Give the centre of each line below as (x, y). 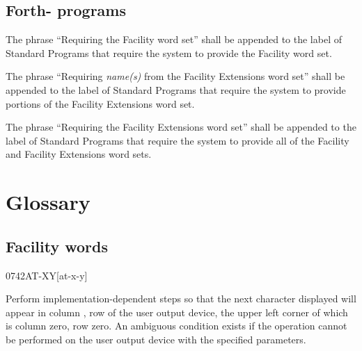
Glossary (48, 202)
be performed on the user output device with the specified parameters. (156, 339)
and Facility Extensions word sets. (79, 154)
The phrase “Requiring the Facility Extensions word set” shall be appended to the (181, 127)
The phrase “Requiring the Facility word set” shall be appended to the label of (174, 39)
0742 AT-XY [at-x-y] (47, 275)
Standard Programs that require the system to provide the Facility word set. (169, 52)
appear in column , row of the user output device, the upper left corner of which (177, 312)
